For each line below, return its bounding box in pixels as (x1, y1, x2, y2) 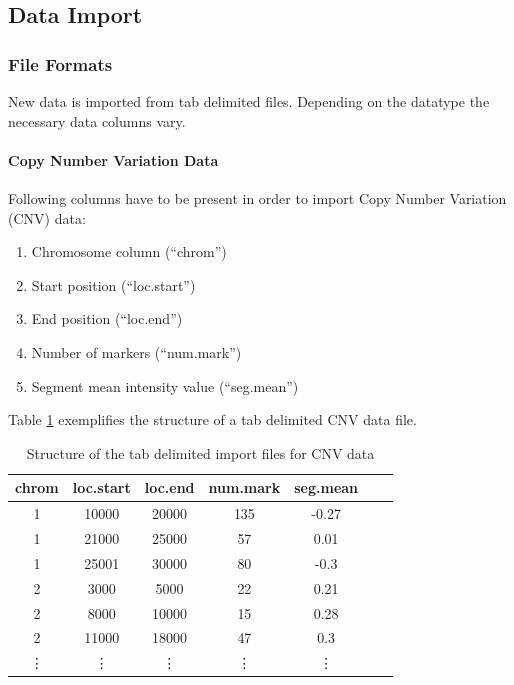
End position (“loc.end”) (31, 308, 183, 329)
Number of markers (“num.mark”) (31, 341, 242, 362)
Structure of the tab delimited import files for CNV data (26, 442, 375, 463)
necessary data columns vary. (8, 110, 186, 131)
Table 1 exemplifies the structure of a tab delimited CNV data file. (8, 409, 417, 430)
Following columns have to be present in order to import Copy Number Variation (8, 187, 507, 208)
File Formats (8, 51, 113, 76)
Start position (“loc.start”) (31, 274, 196, 295)
